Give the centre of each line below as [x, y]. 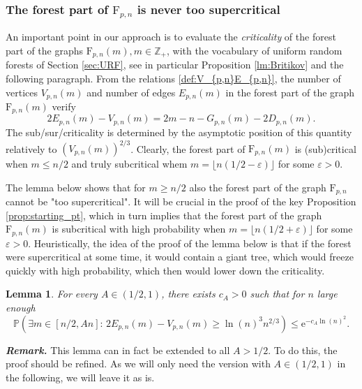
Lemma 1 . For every [52, 294]
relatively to [31, 148]
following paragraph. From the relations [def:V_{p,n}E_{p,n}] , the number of [173, 78]
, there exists [188, 294]
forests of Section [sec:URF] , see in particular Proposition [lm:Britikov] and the [175, 65]
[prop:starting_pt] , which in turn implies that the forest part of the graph [164, 215]
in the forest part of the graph [290, 92]
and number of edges [131, 92]
